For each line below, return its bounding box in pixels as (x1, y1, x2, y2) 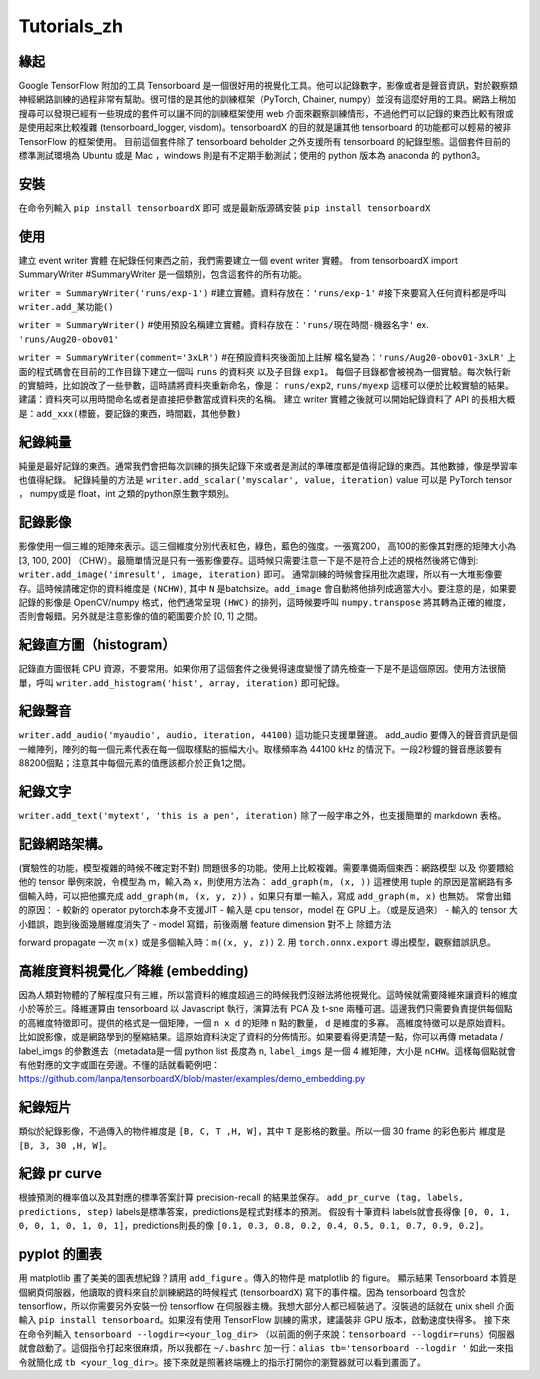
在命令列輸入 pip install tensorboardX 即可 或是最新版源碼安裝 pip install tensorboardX (18, 201, 431, 214)
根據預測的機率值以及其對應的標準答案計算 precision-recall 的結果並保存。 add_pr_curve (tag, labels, (18, 1191, 464, 1204)
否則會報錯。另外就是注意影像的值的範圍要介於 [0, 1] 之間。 (18, 610, 264, 622)
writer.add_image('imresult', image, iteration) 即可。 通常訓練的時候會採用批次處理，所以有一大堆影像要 (18, 568, 503, 580)
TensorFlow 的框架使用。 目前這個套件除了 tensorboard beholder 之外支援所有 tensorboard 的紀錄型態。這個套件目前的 (18, 135, 511, 147)
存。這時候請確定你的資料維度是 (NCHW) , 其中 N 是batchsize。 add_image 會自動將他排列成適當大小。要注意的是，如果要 (18, 582, 517, 594)
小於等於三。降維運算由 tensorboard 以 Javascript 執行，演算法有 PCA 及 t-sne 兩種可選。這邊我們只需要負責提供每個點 (18, 1003, 513, 1015)
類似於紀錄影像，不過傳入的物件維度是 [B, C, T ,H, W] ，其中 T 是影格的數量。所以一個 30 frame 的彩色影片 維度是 (18, 1125, 506, 1137)
